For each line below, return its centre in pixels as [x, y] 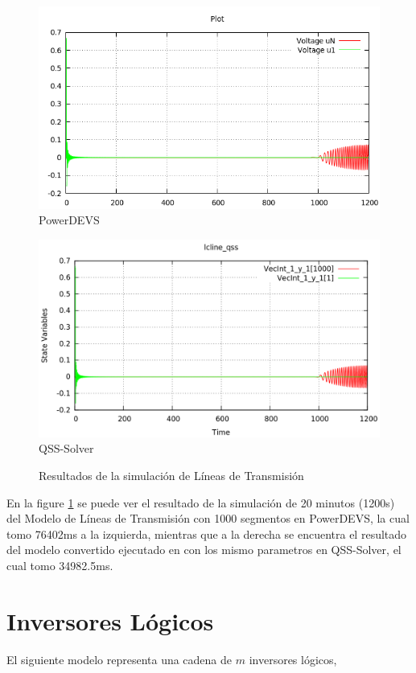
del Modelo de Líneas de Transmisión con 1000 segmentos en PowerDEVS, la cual [208, 518]
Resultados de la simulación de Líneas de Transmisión [171, 476]
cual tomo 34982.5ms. [60, 566]
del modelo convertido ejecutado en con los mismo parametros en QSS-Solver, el [204, 550]
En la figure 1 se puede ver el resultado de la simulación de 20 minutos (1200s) [201, 502]
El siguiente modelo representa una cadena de [119, 659]
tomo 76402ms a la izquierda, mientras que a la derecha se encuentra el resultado [207, 533]
